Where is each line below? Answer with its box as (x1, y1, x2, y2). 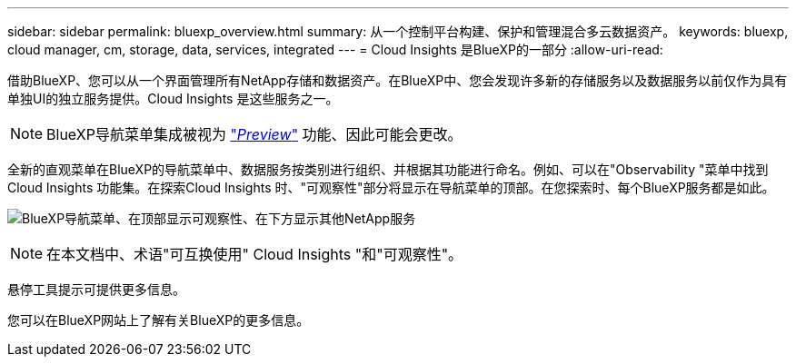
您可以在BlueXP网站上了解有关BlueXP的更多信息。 (7, 312, 310, 328)
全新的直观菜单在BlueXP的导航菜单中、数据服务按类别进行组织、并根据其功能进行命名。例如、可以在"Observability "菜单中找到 (7, 162, 769, 177)
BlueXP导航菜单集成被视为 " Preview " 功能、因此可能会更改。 (46, 125, 463, 143)
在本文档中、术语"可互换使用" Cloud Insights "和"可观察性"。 (46, 245, 463, 263)
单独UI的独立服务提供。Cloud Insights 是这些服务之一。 (7, 91, 339, 106)
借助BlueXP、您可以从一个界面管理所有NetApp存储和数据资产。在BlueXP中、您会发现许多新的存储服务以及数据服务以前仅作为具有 (7, 73, 788, 88)
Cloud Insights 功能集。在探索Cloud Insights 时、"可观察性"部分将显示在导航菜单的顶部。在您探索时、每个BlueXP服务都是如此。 (7, 180, 775, 195)
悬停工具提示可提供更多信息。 (7, 281, 185, 297)
